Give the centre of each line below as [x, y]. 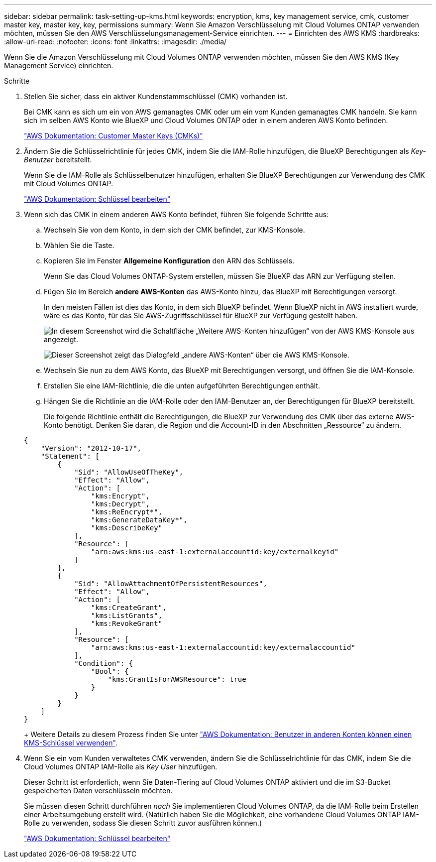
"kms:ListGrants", [127, 616]
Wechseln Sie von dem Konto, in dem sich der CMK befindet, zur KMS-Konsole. [174, 230]
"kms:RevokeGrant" [127, 623]
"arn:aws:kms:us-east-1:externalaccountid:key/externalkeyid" [215, 552]
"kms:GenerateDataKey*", [139, 520]
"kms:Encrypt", [120, 496]
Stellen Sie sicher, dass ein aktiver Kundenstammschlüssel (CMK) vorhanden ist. [156, 96]
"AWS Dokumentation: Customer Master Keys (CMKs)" [113, 136]
